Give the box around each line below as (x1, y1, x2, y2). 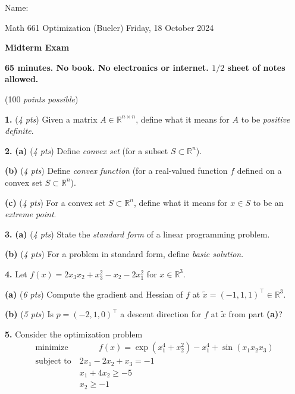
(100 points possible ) (5, 92, 79, 105)
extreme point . (5, 208, 57, 220)
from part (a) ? (228, 308, 283, 320)
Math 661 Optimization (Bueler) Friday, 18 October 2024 (5, 21, 214, 33)
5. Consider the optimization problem (5, 327, 143, 340)
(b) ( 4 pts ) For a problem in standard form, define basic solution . (5, 248, 244, 260)
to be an (253, 196, 284, 208)
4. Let (5, 267, 27, 280)
